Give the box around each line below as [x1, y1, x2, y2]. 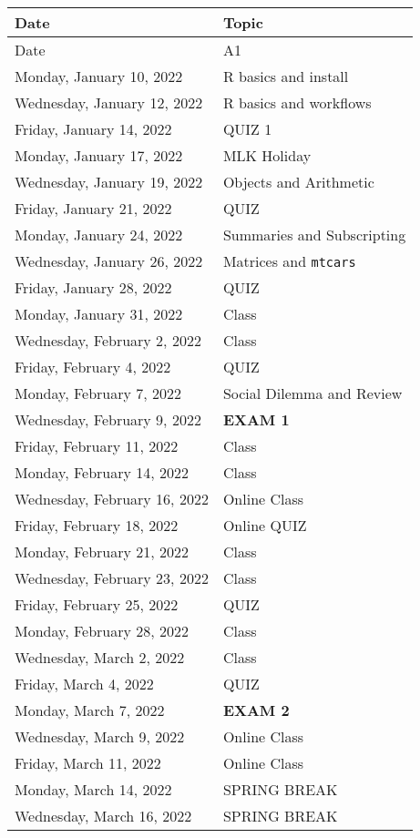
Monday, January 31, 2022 [15, 303, 183, 324]
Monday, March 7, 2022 [15, 700, 165, 720]
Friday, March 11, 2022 [15, 752, 161, 773]
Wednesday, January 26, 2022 [15, 250, 203, 271]
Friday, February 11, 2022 [15, 435, 179, 456]
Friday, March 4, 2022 [15, 673, 154, 694]
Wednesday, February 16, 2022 [15, 488, 209, 509]
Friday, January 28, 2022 [15, 277, 172, 298]
